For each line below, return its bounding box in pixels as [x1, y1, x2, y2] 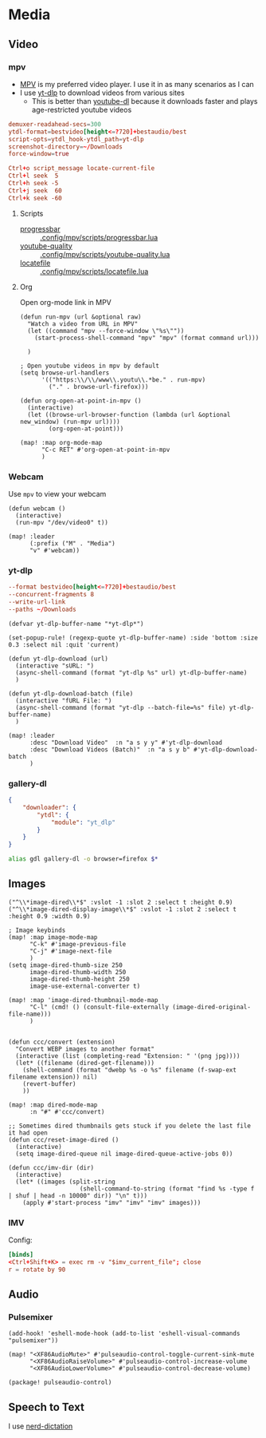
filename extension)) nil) [8, 1072, 98, 1081]
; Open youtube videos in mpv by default [19, 362, 159, 370]
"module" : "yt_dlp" [50, 818, 115, 826]
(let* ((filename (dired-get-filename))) [15, 1059, 155, 1067]
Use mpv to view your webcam [8, 489, 107, 498]
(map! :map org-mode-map [19, 438, 103, 446]
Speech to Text [8, 1400, 85, 1414]
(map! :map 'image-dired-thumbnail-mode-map [8, 996, 158, 1004]
